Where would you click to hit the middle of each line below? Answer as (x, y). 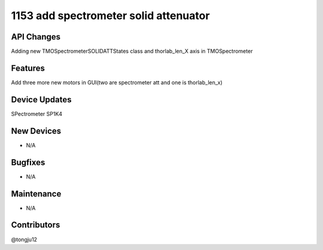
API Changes (36, 37)
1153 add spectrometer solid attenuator (110, 16)
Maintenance (36, 193)
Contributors (36, 225)
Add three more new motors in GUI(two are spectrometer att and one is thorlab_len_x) (117, 82)
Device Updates (41, 100)
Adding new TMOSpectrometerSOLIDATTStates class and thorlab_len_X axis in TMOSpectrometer (132, 51)
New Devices (36, 131)
